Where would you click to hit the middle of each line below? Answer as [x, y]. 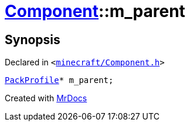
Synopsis [33, 39]
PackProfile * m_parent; [59, 80]
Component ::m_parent [95, 11]
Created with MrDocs [46, 98]
